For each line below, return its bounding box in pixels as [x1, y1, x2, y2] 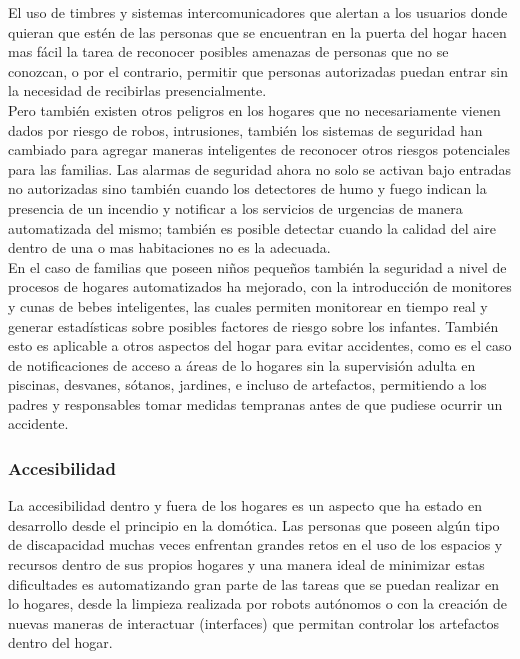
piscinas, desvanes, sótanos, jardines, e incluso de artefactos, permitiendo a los [8, 374, 487, 395]
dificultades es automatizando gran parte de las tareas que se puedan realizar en [8, 573, 499, 594]
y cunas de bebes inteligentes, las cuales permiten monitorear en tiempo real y [8, 295, 488, 316]
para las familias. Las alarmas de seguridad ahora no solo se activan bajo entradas [8, 158, 512, 179]
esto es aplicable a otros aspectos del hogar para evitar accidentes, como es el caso [8, 335, 512, 356]
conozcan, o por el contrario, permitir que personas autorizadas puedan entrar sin [8, 60, 509, 81]
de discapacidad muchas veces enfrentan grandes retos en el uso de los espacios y [8, 534, 503, 555]
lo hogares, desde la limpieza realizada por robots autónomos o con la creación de [8, 593, 508, 614]
